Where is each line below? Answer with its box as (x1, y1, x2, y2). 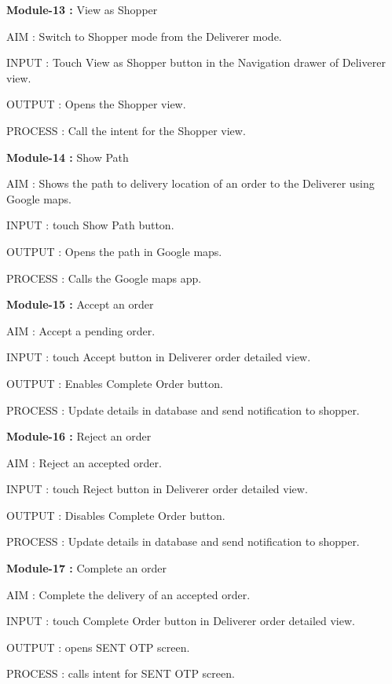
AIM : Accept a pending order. (6, 322, 156, 338)
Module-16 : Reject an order (6, 428, 152, 444)
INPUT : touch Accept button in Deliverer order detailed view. (6, 349, 311, 365)
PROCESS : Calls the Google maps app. (6, 269, 202, 286)
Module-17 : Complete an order (6, 560, 167, 576)
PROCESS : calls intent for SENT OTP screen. (6, 665, 235, 682)
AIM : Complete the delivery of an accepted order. (6, 586, 251, 602)
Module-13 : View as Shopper (6, 2, 158, 17)
